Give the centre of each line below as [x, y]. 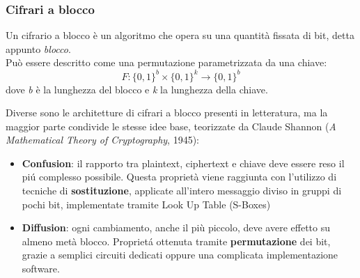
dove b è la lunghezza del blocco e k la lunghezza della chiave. [137, 89]
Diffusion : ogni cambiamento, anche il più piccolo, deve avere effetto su [176, 227]
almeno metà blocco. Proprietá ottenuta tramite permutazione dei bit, [176, 241]
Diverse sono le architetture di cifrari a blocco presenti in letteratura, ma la [167, 113]
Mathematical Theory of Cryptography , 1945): [103, 140]
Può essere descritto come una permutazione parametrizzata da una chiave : [166, 62]
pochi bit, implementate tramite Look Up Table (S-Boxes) [146, 204]
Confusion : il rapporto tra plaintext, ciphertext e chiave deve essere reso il [183, 163]
